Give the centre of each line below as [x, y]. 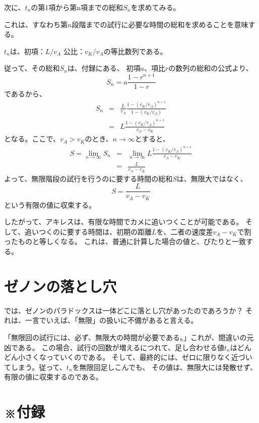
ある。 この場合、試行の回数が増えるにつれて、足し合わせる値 [121, 347]
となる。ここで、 [32, 139]
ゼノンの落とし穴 [60, 286]
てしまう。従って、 [35, 367]
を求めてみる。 [155, 7]
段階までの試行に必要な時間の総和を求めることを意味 [160, 24]
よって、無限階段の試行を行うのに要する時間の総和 [88, 178]
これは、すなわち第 [36, 24]
